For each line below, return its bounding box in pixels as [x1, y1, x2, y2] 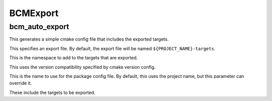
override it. [9, 80, 32, 86]
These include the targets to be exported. [9, 89, 96, 95]
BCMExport [9, 8, 59, 19]
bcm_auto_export [9, 22, 70, 31]
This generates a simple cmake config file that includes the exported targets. [9, 36, 169, 42]
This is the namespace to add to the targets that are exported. [9, 55, 138, 61]
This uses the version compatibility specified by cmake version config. [9, 64, 156, 70]
